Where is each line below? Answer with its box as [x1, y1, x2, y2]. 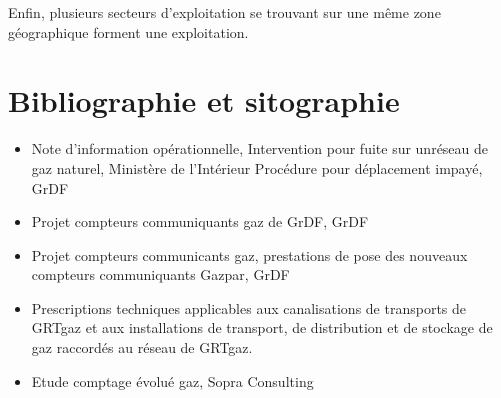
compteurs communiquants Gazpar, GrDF [31, 264, 290, 285]
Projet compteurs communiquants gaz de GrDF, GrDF [31, 211, 369, 232]
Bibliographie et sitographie [8, 80, 400, 121]
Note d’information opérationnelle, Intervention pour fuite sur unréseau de [31, 138, 489, 159]
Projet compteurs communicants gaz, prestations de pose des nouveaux [31, 244, 468, 265]
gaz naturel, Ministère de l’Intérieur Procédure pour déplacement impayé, [31, 157, 483, 178]
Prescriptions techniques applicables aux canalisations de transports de [31, 297, 467, 318]
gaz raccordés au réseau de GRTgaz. [31, 337, 253, 358]
